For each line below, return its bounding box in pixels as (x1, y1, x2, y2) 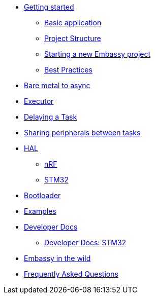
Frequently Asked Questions (24, 270, 118, 278)
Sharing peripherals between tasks (24, 128, 141, 137)
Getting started (24, 3, 74, 11)
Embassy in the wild (24, 254, 91, 263)
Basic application (44, 18, 102, 27)
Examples (24, 207, 56, 215)
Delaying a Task (24, 113, 77, 121)
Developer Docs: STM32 (44, 238, 127, 247)
